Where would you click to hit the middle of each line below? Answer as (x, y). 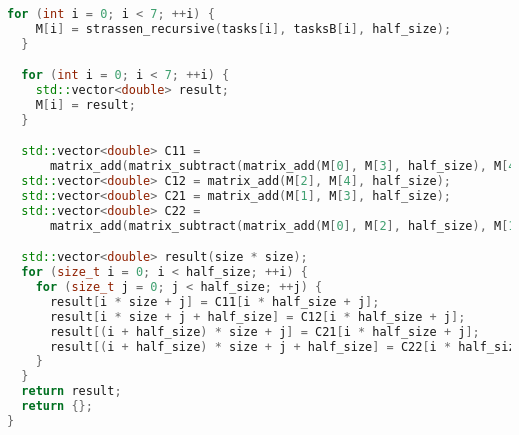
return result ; (71, 391)
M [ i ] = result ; (85, 105)
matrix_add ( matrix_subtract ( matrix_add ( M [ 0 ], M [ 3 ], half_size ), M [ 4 (282, 166)
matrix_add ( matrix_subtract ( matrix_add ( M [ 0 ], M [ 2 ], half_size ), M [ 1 (282, 225)
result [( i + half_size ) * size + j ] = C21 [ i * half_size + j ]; (264, 331)
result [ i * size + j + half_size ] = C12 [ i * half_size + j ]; (257, 316)
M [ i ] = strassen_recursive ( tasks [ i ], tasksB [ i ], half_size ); (243, 28)
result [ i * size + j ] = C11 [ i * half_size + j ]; (214, 301)
